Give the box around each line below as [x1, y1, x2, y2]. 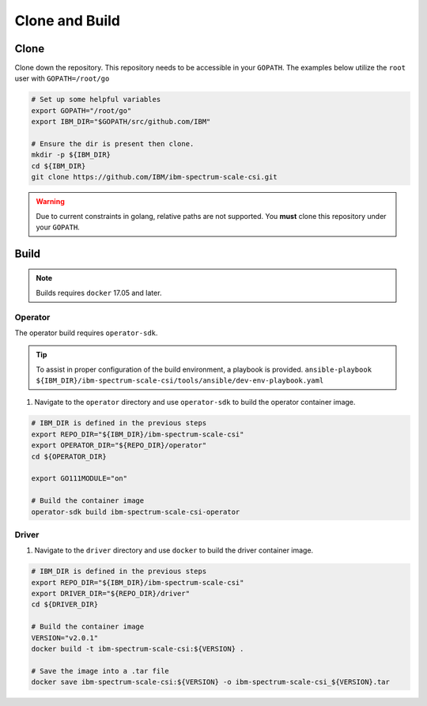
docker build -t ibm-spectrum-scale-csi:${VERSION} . [31, 644, 244, 653]
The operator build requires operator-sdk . [14, 328, 158, 338]
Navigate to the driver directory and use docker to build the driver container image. [34, 546, 314, 555]
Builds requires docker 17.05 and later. [36, 288, 162, 297]
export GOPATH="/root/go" [31, 106, 132, 115]
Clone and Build [14, 12, 120, 29]
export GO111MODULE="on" [31, 474, 128, 483]
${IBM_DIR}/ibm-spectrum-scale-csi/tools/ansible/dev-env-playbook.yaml [36, 376, 324, 385]
